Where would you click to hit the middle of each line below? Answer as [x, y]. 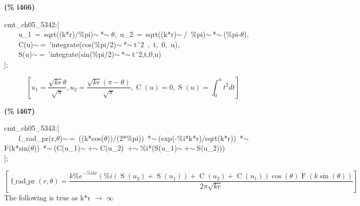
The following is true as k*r [47, 197]
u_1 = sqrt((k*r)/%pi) [56, 34]
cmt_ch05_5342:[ [32, 24]
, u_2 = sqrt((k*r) [145, 34]
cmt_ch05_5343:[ [32, 128]
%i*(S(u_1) [158, 148]
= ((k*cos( [87, 138]
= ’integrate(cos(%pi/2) [78, 44]
